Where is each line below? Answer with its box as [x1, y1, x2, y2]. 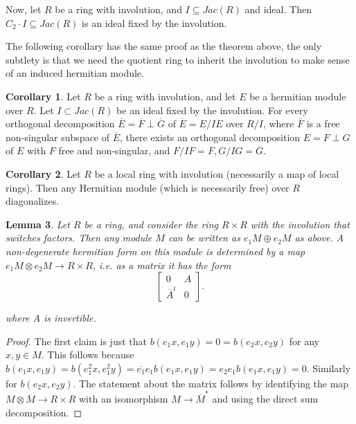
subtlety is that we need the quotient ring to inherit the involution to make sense [6, 52, 350, 66]
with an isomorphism [78, 391, 168, 406]
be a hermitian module [249, 89, 346, 103]
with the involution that [250, 216, 350, 231]
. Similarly [306, 360, 351, 375]
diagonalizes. [6, 194, 60, 208]
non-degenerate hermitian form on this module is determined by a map [6, 243, 305, 258]
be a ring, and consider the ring [84, 216, 218, 231]
